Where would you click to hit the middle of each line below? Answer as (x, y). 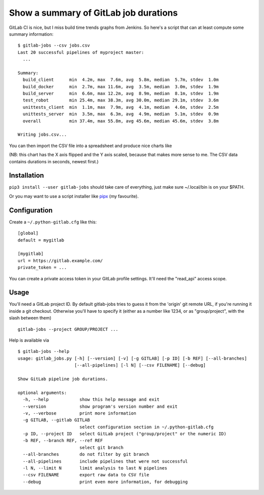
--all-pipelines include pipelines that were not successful (105, 461)
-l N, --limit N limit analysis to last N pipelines (95, 468)
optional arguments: (42, 393)
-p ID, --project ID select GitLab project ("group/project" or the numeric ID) (125, 434)
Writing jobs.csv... (42, 135)
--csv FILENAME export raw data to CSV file (86, 475)
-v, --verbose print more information (79, 413)
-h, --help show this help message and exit (91, 400)
